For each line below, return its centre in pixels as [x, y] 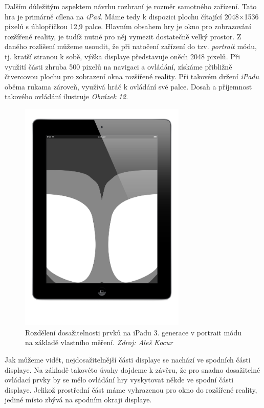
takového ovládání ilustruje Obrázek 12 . [67, 96]
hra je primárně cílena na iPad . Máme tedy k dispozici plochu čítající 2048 [122, 16]
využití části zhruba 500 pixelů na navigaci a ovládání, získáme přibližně [118, 66]
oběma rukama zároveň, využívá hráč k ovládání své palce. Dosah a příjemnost [128, 86]
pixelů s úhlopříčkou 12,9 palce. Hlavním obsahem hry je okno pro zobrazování [128, 26]
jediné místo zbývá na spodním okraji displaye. [78, 400]
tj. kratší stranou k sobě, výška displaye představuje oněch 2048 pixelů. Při [123, 56]
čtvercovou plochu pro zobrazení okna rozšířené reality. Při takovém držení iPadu [132, 76]
